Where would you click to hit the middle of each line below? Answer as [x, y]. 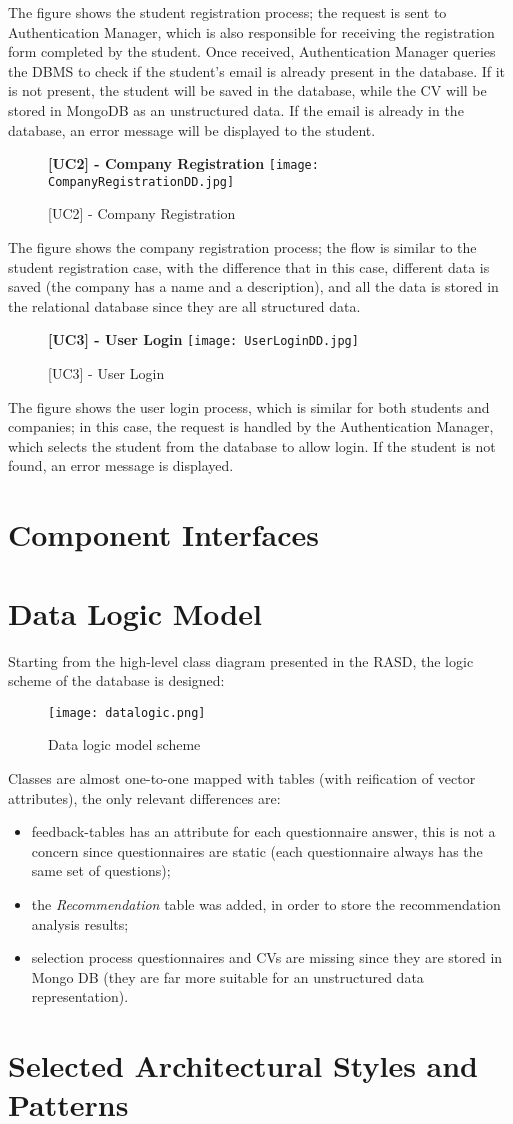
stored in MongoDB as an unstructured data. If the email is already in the [236, 109]
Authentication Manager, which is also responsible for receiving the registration [251, 31]
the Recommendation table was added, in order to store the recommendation [266, 903]
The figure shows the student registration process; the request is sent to [227, 12]
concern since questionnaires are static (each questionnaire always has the [257, 850]
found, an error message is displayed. [121, 465]
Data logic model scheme [124, 744]
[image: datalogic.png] [127, 712]
